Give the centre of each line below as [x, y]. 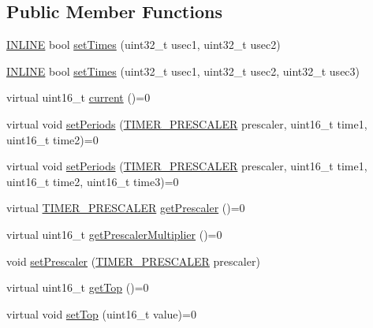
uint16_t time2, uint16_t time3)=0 [93, 181]
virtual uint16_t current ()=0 [78, 97]
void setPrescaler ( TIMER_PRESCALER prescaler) [133, 261]
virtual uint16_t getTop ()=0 [78, 287]
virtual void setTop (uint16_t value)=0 [101, 313]
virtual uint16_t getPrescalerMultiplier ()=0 [114, 234]
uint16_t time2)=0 [52, 139]
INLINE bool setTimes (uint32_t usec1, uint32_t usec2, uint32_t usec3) [183, 71]
